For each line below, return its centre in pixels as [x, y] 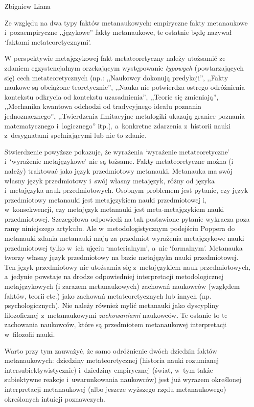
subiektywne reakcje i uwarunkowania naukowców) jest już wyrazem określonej [123, 379]
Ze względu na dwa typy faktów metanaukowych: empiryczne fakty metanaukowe [126, 22]
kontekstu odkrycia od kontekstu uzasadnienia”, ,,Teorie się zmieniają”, [112, 96]
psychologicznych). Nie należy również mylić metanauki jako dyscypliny [112, 305]
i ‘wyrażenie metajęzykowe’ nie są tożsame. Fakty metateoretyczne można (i [119, 161]
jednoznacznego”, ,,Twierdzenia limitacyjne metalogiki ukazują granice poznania [125, 115]
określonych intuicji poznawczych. [55, 398]
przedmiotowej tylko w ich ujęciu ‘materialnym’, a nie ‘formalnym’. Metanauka [124, 247]
